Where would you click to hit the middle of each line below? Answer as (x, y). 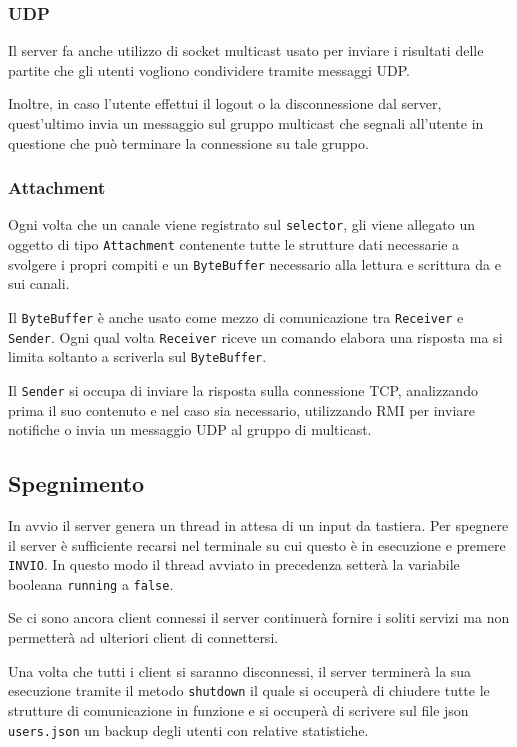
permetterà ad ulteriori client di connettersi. (143, 637)
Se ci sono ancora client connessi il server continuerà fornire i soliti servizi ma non (259, 617)
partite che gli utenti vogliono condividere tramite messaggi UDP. (209, 69)
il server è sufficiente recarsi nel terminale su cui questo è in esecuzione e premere (257, 544)
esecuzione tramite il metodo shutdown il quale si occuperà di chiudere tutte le (249, 690)
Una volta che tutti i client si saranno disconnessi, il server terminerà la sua (240, 670)
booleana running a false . (91, 583)
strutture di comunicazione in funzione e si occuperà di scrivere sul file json (238, 709)
